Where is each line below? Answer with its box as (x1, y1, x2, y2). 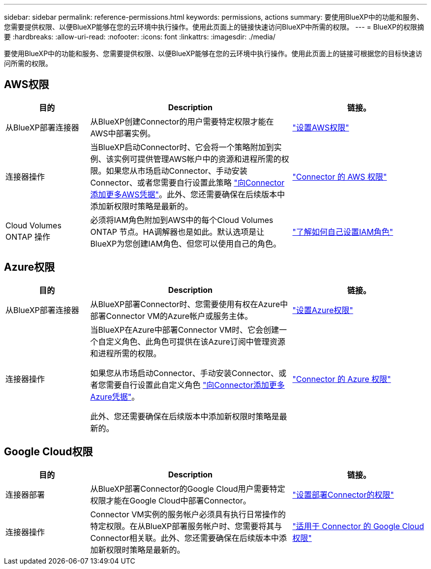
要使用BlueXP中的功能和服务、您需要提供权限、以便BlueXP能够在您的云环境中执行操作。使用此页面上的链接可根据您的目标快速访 (4, 49, 423, 58)
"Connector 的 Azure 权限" (292, 374, 391, 384)
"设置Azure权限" (292, 305, 353, 315)
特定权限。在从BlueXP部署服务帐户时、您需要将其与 (90, 521, 282, 531)
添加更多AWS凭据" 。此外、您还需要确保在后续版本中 (90, 189, 285, 199)
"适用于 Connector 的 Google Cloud (292, 521, 424, 531)
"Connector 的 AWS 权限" (292, 171, 387, 182)
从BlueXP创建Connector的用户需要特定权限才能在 (90, 116, 274, 126)
